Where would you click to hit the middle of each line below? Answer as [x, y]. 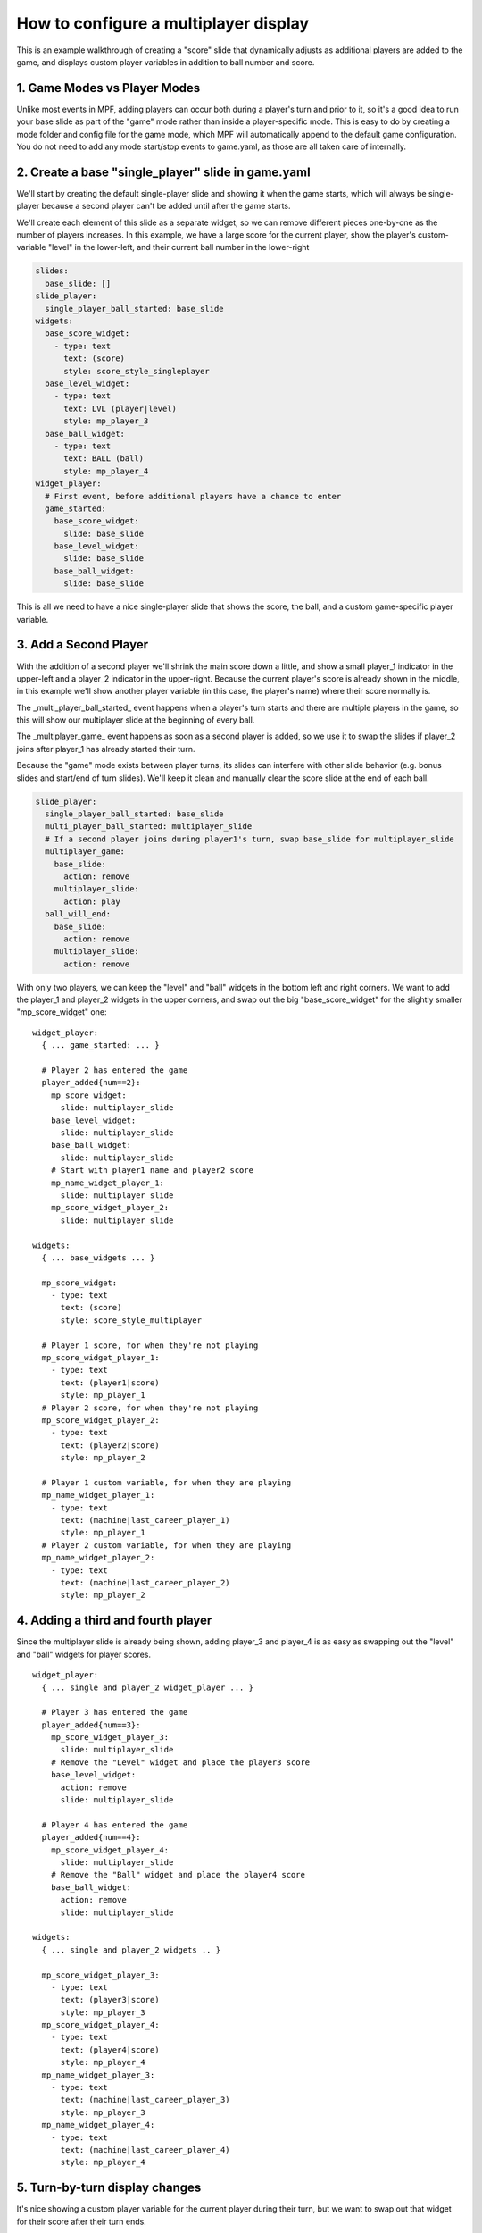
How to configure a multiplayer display [163, 23]
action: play [92, 901]
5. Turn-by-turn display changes [109, 2188]
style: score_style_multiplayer [131, 1320]
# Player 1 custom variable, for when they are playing [166, 1482]
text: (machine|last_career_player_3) [145, 2100]
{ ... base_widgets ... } [98, 1258]
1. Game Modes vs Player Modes [108, 88]
